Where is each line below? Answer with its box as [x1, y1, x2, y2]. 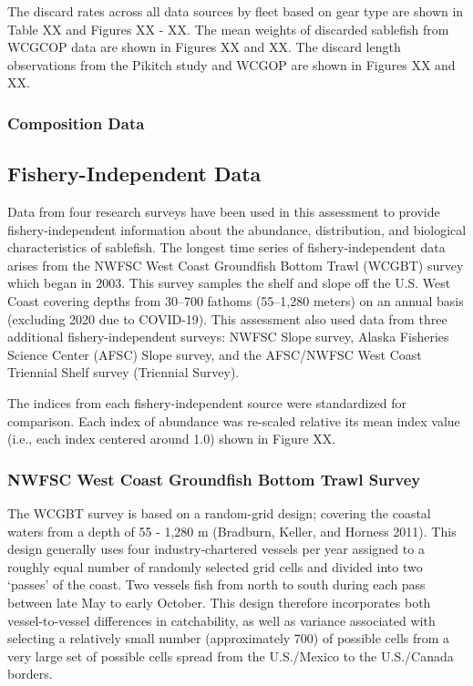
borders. [7, 664, 53, 683]
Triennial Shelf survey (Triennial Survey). [7, 363, 240, 382]
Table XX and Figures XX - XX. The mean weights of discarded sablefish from [7, 19, 449, 38]
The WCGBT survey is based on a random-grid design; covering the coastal [7, 503, 431, 522]
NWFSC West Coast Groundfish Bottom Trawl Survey [7, 467, 421, 490]
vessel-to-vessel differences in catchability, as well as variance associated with [7, 610, 436, 630]
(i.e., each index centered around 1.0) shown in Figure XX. [7, 429, 336, 448]
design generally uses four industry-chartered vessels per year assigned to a [7, 539, 425, 558]
